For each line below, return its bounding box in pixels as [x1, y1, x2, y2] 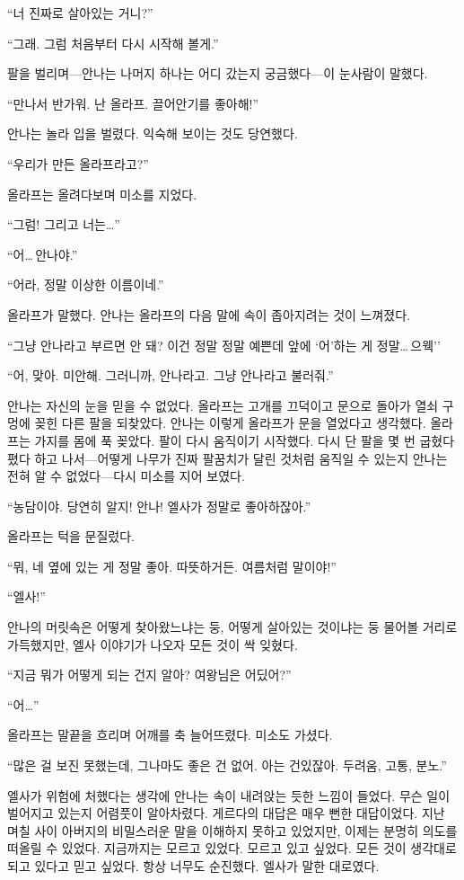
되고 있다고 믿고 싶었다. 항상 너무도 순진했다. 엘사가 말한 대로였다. [7, 857, 380, 875]
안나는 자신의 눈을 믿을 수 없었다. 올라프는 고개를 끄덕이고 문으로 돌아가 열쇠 [7, 396, 439, 414]
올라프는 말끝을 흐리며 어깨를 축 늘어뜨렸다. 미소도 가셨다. [7, 725, 333, 744]
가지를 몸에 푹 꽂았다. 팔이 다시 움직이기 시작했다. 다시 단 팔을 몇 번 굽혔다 [34, 431, 455, 449]
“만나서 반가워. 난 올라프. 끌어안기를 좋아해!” [7, 93, 259, 112]
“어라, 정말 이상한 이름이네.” [7, 275, 164, 294]
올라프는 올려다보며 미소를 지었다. [7, 184, 197, 203]
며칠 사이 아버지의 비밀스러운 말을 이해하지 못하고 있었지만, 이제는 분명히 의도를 [7, 821, 458, 840]
